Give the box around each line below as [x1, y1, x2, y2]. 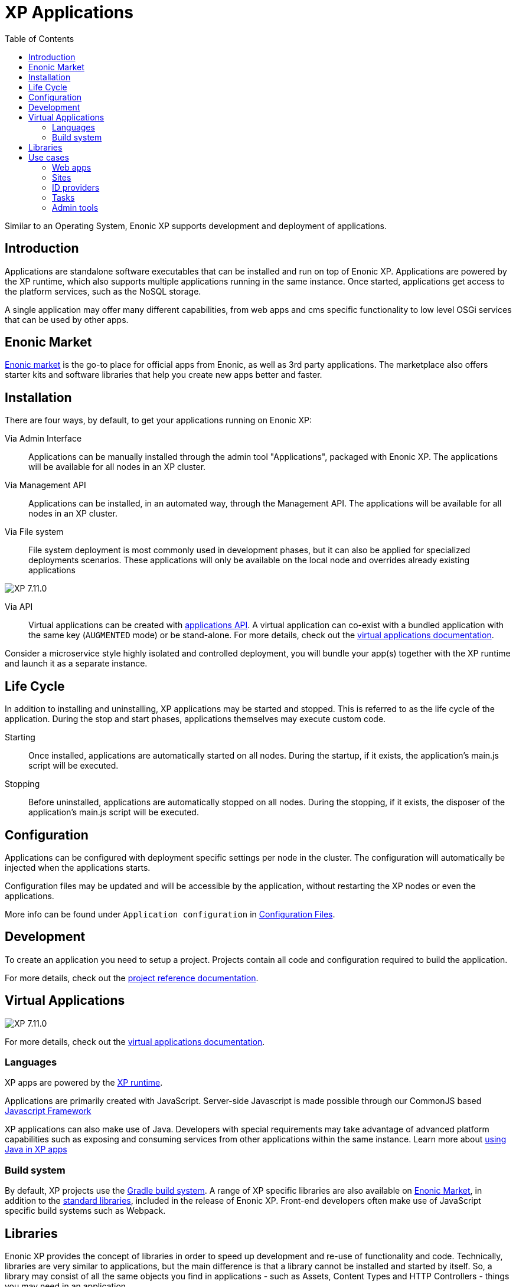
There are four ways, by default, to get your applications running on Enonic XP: [5, 415, 312, 426]
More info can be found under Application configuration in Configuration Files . [5, 909, 335, 919]
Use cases [28, 152, 69, 162]
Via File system [5, 527, 64, 537]
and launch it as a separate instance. [5, 658, 148, 669]
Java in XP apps [5, 1144, 67, 1155]
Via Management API [5, 480, 86, 491]
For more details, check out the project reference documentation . [5, 972, 259, 983]
